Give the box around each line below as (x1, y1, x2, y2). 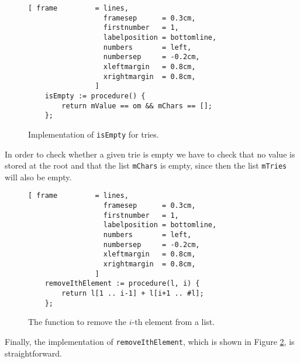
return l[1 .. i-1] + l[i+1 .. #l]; (61, 289, 204, 297)
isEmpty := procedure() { (44, 91, 146, 100)
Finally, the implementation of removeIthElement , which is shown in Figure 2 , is (5, 335, 295, 347)
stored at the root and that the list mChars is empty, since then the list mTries (5, 159, 287, 172)
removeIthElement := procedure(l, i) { (44, 279, 200, 288)
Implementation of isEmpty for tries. (28, 128, 159, 140)
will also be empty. (5, 170, 72, 183)
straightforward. (5, 347, 62, 359)
